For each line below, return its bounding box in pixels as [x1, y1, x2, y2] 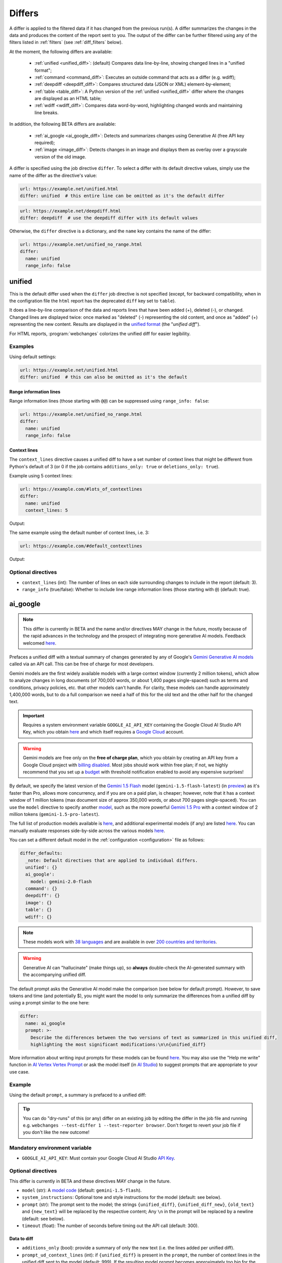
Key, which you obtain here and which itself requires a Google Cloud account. [23, 729, 184, 735]
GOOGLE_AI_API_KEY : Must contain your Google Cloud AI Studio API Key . [22, 1155, 176, 1161]
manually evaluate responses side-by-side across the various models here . [9, 828, 166, 834]
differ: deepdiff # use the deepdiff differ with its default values [20, 215, 198, 221]
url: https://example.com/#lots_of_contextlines [20, 486, 143, 492]
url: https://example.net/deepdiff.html [20, 208, 121, 214]
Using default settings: [9, 354, 56, 360]
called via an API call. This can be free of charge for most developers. [9, 661, 154, 667]
